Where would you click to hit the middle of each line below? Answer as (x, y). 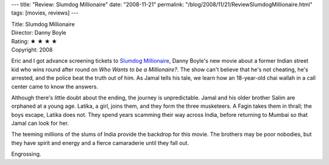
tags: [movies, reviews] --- (45, 13)
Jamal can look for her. (40, 123)
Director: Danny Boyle (39, 33)
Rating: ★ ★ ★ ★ (34, 41)
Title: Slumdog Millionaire (43, 24)
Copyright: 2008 (32, 49)
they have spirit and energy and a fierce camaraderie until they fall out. (100, 142)
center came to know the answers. (55, 86)
